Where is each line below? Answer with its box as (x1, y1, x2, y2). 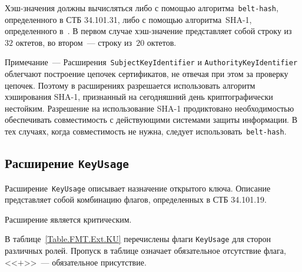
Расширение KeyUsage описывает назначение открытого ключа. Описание (5, 182, 271, 194)
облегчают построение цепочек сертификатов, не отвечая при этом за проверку (5, 68, 288, 80)
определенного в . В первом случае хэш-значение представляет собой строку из (5, 25, 292, 37)
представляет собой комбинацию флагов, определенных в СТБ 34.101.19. (5, 193, 267, 206)
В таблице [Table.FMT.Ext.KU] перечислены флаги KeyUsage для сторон (5, 233, 271, 245)
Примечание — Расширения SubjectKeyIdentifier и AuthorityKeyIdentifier (5, 56, 298, 68)
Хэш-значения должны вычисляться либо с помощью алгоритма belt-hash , (5, 2, 278, 14)
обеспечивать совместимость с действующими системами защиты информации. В (5, 113, 298, 126)
